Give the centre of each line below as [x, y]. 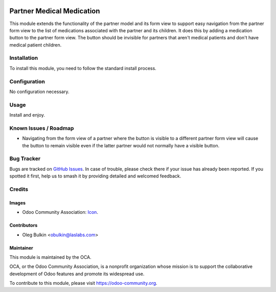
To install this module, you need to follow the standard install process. [83, 68]
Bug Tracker [25, 159]
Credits [19, 189]
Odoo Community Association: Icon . [60, 212]
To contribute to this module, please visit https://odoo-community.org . [84, 283]
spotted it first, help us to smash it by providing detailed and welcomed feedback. [95, 176]
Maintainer [21, 248]
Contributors [24, 226]
